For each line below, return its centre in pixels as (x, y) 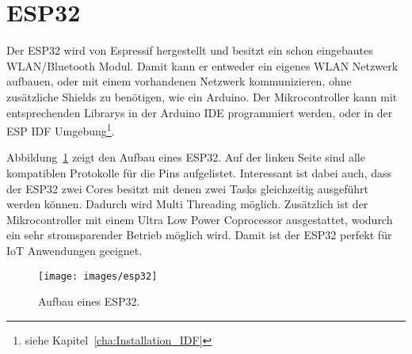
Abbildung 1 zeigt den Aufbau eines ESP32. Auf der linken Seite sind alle (186, 157)
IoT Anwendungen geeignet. (74, 250)
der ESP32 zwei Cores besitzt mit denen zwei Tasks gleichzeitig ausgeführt (188, 188)
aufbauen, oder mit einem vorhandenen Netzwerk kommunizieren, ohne (179, 81)
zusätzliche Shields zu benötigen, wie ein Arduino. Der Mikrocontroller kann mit (202, 96)
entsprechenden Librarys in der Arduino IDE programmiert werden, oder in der (200, 112)
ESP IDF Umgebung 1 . (61, 129)
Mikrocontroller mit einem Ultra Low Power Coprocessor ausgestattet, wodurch (200, 219)
